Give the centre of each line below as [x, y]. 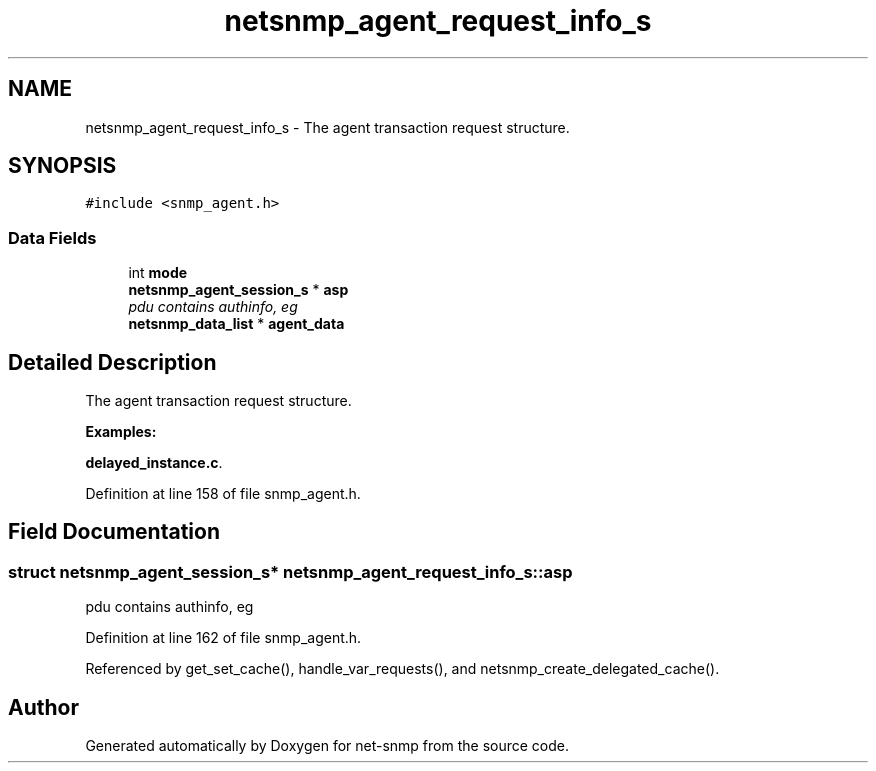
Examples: [121, 432]
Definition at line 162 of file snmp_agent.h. [223, 638]
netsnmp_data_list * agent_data [236, 324]
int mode [158, 273]
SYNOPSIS [62, 166]
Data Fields [52, 237]
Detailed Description [112, 362]
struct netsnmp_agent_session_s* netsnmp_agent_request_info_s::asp [290, 571]
